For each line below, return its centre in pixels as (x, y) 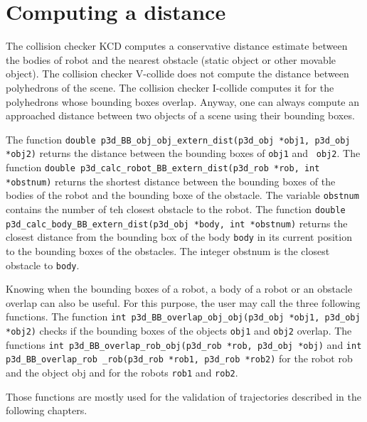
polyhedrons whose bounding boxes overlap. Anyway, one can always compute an (183, 101)
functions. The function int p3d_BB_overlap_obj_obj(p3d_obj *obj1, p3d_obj (183, 316)
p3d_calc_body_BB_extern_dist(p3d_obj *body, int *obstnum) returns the (177, 223)
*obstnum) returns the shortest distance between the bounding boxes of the (171, 181)
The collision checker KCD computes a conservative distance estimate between (177, 46)
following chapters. (47, 410)
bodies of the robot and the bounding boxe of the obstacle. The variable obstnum (182, 195)
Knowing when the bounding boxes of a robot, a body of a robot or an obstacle (179, 289)
